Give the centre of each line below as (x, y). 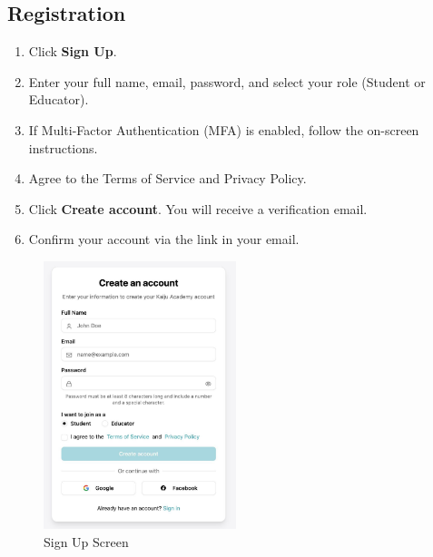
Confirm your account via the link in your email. (164, 239)
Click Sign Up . (73, 51)
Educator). (59, 99)
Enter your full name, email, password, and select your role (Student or (227, 81)
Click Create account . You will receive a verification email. (198, 208)
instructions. (63, 147)
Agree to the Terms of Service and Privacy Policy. (167, 178)
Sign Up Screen (86, 541)
